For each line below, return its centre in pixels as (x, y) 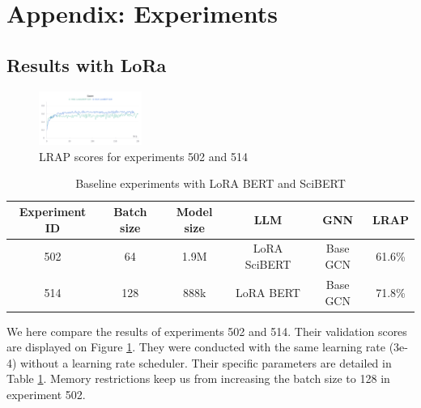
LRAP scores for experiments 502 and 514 (143, 156)
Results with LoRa (87, 64)
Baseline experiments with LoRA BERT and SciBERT (210, 183)
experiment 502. (46, 394)
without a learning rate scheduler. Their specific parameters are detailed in (206, 362)
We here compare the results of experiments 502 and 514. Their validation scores (207, 331)
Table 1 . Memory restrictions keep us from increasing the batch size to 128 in (198, 378)
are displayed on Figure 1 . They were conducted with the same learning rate (196, 347)
